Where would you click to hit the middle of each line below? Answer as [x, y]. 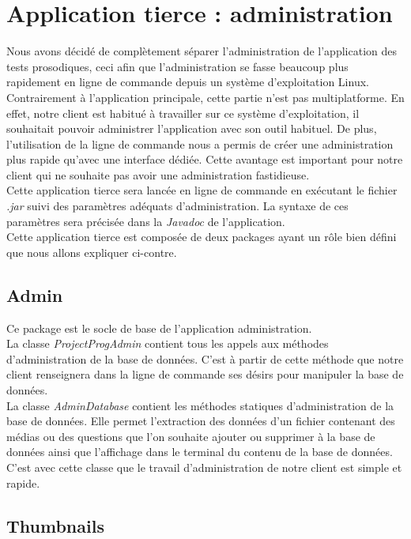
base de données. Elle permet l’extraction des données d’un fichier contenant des [201, 421]
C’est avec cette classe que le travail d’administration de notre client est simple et [204, 467]
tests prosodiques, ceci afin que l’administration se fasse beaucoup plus [177, 66]
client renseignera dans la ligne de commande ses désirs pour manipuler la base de [205, 374]
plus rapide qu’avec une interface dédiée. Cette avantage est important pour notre [205, 159]
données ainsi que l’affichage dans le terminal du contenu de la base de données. [200, 452]
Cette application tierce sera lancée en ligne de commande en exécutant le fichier [202, 190]
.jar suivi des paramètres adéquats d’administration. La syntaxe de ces [177, 206]
